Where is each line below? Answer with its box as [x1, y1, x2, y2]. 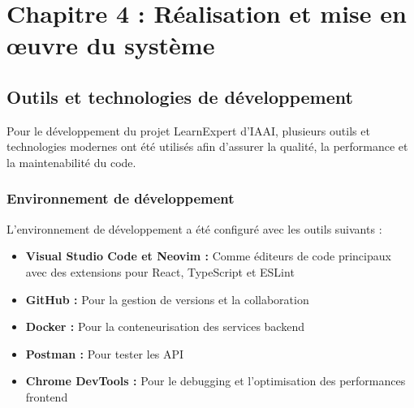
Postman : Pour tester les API [25, 345, 184, 362]
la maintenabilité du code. [6, 153, 136, 170]
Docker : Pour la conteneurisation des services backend [25, 318, 304, 335]
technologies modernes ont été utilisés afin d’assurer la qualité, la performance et [6, 138, 408, 155]
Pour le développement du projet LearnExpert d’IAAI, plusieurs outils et [6, 122, 370, 139]
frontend [25, 388, 68, 405]
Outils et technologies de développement [6, 84, 353, 109]
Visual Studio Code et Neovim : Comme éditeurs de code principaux [25, 247, 391, 264]
